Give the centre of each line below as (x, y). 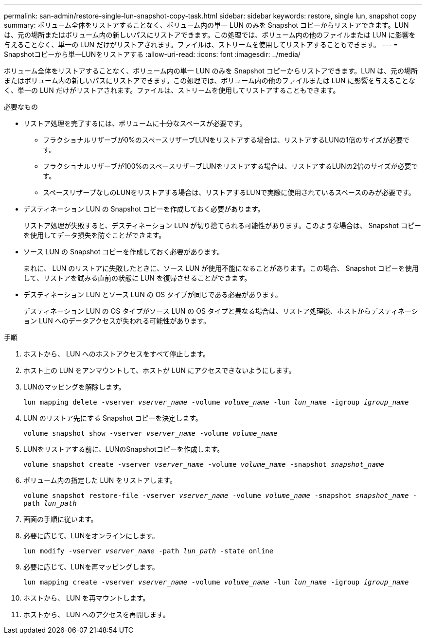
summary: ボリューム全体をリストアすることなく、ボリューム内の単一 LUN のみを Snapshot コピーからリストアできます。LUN (206, 25)
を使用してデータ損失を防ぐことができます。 (95, 235)
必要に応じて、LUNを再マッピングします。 (91, 567)
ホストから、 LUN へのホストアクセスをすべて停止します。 (117, 354)
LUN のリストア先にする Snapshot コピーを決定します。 (113, 418)
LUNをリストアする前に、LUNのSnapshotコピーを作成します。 (124, 449)
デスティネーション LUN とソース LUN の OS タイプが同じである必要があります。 (153, 294)
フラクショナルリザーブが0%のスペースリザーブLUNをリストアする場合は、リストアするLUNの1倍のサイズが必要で (226, 140)
